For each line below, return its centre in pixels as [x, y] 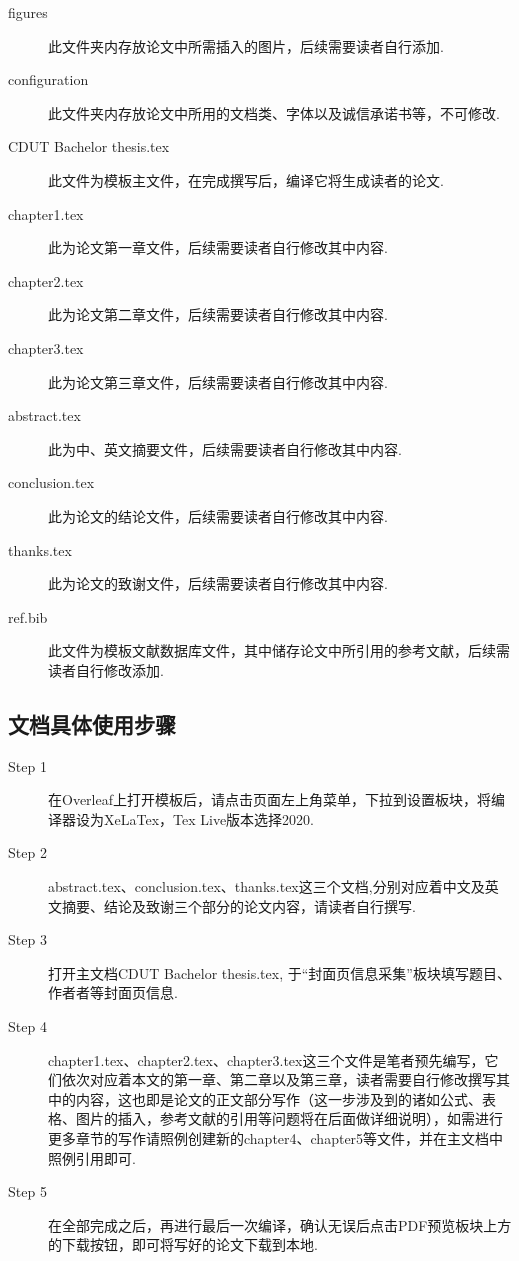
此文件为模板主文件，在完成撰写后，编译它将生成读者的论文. [246, 179]
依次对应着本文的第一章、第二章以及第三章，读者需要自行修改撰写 [278, 1079]
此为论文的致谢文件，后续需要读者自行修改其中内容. [218, 583]
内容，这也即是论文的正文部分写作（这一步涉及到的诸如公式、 [278, 1098]
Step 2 [27, 852]
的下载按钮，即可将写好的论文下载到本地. [183, 1244]
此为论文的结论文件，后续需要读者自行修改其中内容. [218, 515]
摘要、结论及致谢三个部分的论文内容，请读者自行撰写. [238, 905]
